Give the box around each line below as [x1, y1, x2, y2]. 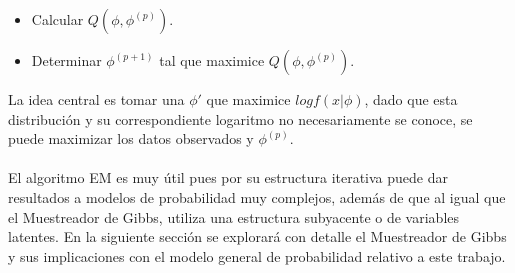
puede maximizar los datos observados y [8, 128, 254, 149]
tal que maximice [159, 50, 265, 70]
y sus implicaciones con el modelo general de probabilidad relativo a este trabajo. [8, 245, 506, 266]
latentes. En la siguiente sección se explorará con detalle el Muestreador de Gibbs [8, 226, 507, 247]
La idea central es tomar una [8, 89, 185, 109]
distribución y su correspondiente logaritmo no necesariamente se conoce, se [8, 108, 473, 129]
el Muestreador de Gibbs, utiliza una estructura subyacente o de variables [8, 206, 460, 227]
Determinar [31, 50, 102, 70]
